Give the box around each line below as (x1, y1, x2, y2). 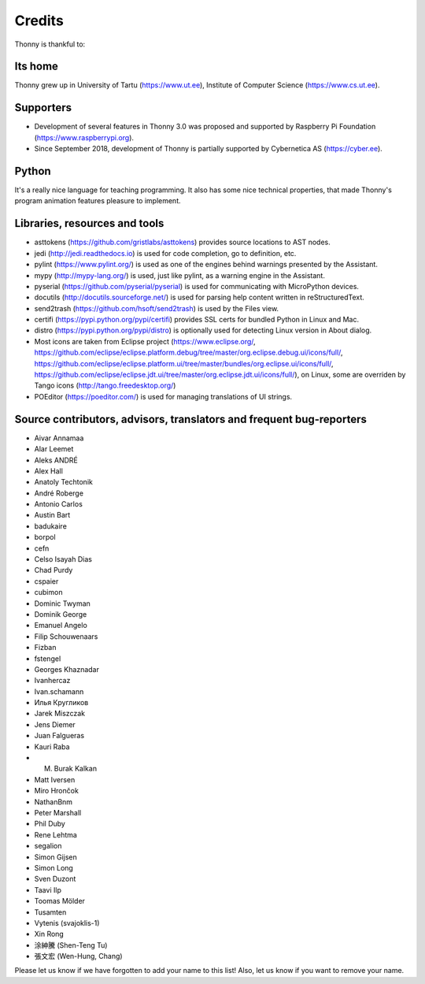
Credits (14, 12, 65, 29)
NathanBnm (34, 796, 73, 807)
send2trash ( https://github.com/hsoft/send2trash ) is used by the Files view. (34, 303, 279, 313)
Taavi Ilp (34, 885, 62, 894)
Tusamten (34, 907, 67, 917)
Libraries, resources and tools (14, 217, 164, 230)
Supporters (14, 101, 72, 114)
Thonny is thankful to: (14, 39, 86, 49)
